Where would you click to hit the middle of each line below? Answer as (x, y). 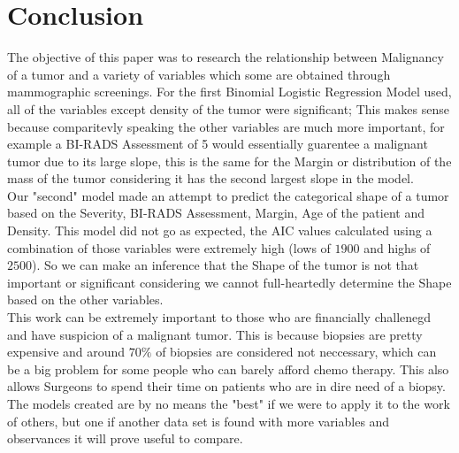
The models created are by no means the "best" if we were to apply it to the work (229, 403)
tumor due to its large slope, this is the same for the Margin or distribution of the (229, 161)
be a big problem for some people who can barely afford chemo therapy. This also (228, 369)
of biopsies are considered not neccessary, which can (296, 352)
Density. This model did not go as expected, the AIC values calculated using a (220, 230)
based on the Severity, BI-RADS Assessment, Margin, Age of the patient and (216, 213)
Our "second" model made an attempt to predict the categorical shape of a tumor (228, 195)
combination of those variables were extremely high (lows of (169, 247)
